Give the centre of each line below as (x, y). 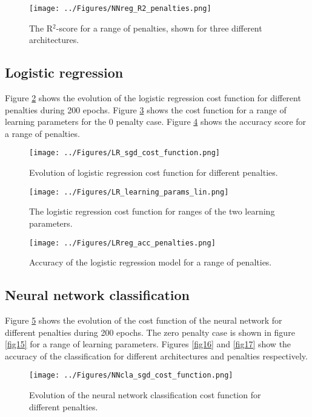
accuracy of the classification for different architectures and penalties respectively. (156, 355)
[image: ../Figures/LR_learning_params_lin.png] (129, 192)
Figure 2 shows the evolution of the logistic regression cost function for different (153, 98)
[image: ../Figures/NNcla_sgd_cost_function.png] (131, 375)
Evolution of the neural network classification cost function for (145, 395)
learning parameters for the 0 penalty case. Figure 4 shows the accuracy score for (156, 122)
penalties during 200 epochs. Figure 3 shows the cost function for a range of (146, 109)
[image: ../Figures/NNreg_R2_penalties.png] (120, 8)
